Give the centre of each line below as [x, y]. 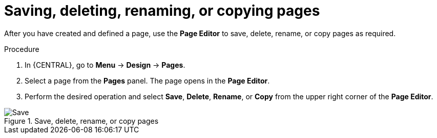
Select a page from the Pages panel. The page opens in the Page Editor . [147, 80]
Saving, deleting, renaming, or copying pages [162, 11]
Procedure [22, 49]
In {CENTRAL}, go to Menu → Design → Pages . [105, 65]
